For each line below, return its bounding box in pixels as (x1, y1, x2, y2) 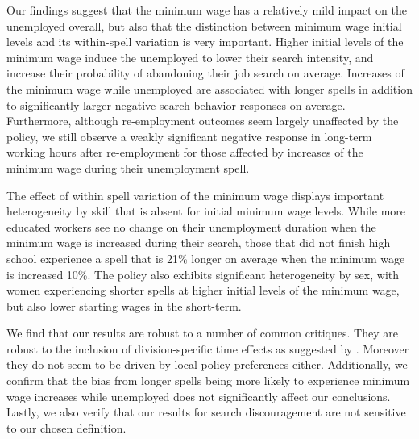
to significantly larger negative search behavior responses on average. (6, 96, 346, 113)
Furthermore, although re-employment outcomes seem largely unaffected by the (6, 112, 399, 129)
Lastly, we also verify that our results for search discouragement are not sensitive (6, 403, 406, 420)
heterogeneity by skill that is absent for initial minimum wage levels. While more (6, 203, 406, 219)
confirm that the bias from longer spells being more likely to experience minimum (6, 372, 410, 389)
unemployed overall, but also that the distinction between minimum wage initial (6, 17, 402, 34)
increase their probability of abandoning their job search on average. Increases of (6, 65, 404, 82)
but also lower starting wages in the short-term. (6, 297, 242, 314)
